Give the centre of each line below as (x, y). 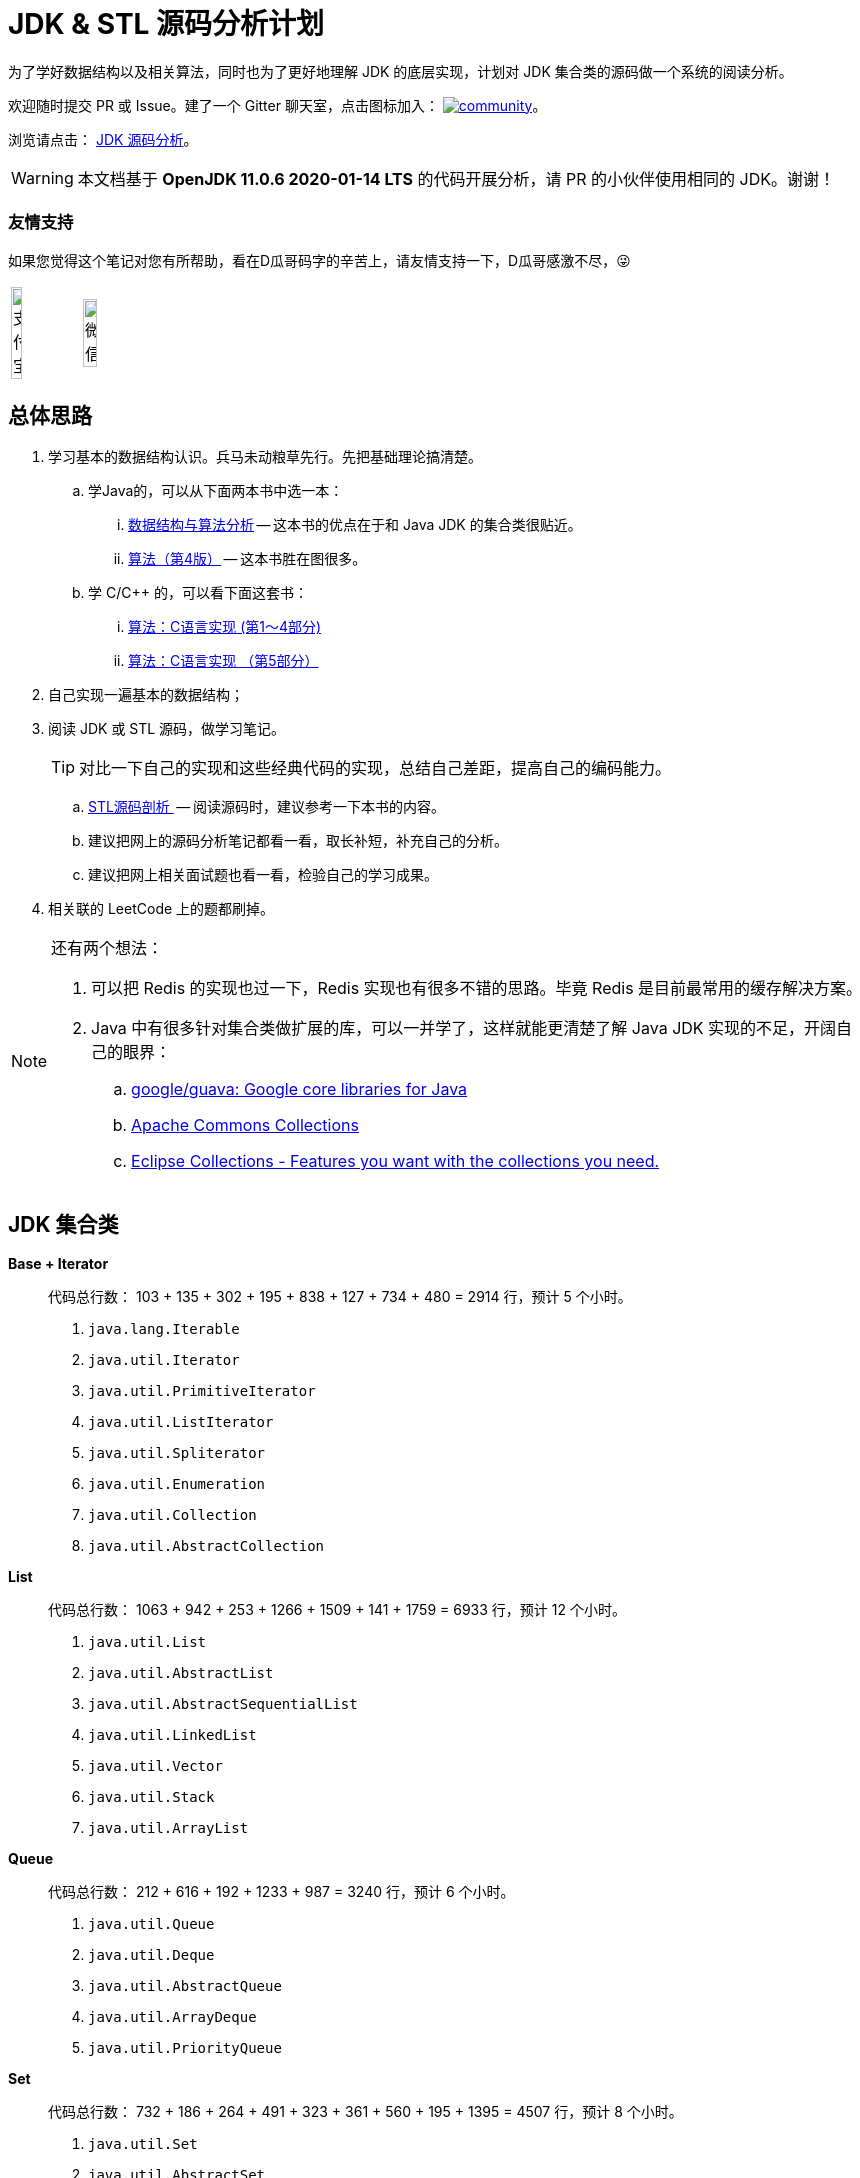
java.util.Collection (172, 1515)
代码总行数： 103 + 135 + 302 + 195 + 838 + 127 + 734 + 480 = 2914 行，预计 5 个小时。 (340, 1297)
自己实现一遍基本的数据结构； (146, 695)
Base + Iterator (58, 1264)
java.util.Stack (151, 1797)
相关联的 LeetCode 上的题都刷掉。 (161, 909)
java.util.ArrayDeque (172, 2017)
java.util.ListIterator (181, 1422)
